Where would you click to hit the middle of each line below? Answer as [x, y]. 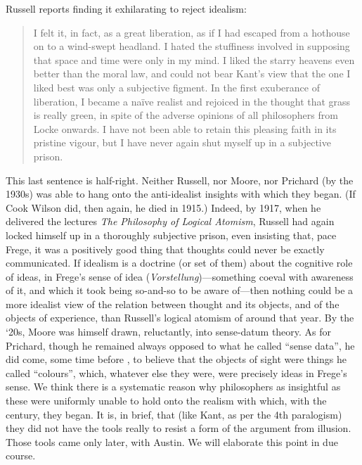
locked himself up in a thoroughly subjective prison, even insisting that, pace [171, 235]
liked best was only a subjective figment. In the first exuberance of [176, 87]
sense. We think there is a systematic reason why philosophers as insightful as [173, 387]
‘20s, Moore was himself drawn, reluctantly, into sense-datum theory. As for [169, 332]
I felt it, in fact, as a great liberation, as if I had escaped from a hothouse [192, 32]
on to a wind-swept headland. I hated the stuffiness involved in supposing [192, 46]
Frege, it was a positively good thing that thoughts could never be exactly [165, 249]
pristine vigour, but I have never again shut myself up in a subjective [182, 142]
